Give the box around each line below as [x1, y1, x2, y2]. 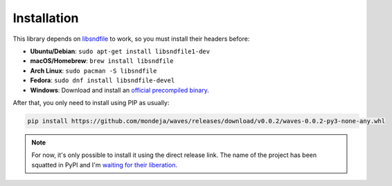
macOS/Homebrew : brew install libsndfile [30, 57, 174, 65]
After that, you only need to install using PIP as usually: [12, 98, 170, 106]
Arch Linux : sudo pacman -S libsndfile [30, 66, 157, 75]
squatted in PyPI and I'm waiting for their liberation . [31, 160, 178, 169]
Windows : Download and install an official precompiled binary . [30, 86, 209, 94]
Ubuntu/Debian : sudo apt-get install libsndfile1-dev [30, 47, 211, 55]
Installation [12, 10, 79, 26]
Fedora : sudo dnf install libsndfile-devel [30, 76, 175, 84]
